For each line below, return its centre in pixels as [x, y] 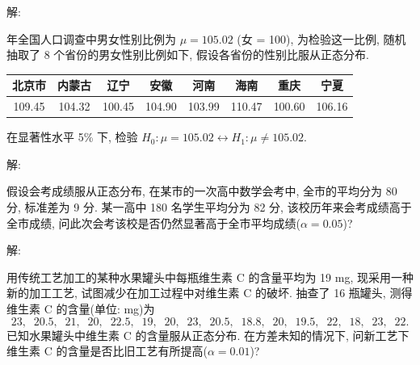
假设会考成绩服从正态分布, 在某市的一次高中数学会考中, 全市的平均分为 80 [202, 191]
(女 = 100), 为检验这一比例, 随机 [321, 38]
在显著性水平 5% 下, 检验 [72, 137]
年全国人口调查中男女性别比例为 [91, 38]
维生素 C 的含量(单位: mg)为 [81, 308]
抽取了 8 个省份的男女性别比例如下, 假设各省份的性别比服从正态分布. [188, 55]
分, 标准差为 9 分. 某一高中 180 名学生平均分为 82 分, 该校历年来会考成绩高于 [209, 207]
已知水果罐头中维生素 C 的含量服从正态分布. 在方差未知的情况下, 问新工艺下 [208, 335]
